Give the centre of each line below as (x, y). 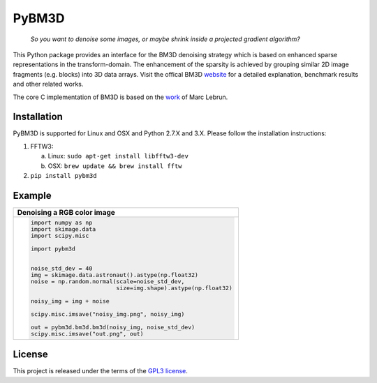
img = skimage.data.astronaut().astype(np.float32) (114, 275)
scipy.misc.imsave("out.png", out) (87, 334)
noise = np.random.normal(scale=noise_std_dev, (108, 281)
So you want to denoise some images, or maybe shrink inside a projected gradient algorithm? (165, 39)
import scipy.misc (60, 235)
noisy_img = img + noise (70, 301)
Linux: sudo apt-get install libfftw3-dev (118, 156)
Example (32, 195)
